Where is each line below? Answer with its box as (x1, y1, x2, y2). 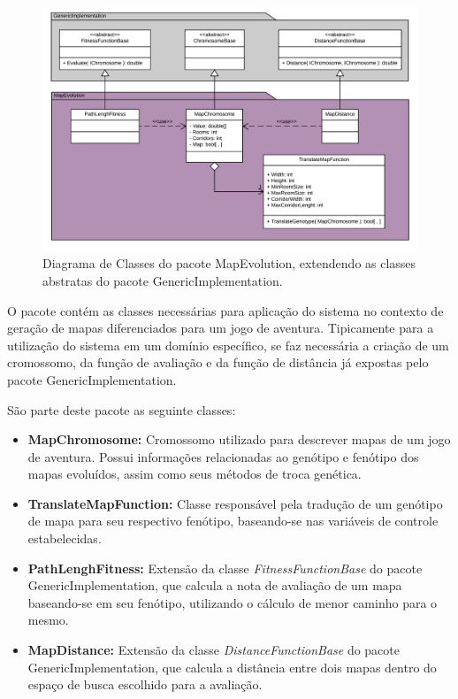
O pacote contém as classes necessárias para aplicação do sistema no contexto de (7, 301, 444, 319)
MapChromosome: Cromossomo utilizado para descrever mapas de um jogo (27, 430, 451, 449)
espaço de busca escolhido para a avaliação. (27, 675, 263, 694)
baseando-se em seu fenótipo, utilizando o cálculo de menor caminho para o (27, 593, 438, 611)
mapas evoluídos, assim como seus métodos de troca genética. (27, 465, 362, 483)
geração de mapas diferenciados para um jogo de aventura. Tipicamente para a (7, 319, 434, 337)
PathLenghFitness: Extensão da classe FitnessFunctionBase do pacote (27, 558, 423, 577)
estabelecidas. (27, 529, 102, 548)
